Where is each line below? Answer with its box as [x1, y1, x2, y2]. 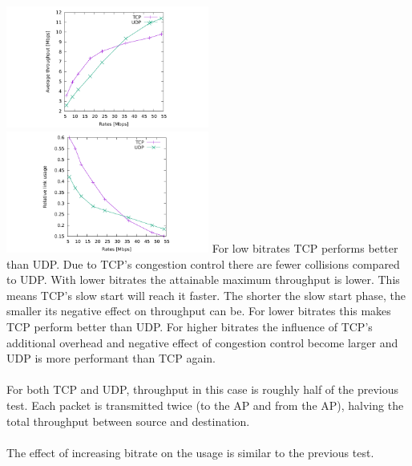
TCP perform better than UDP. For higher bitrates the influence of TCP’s [6, 318, 373, 334]
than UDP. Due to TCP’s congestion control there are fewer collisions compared [6, 255, 400, 272]
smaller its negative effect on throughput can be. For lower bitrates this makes [6, 302, 391, 319]
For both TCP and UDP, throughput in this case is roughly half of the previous [6, 381, 398, 398]
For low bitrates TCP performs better [212, 239, 398, 256]
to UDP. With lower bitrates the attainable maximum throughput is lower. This [6, 271, 400, 288]
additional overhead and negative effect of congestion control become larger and [6, 334, 398, 351]
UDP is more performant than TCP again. [6, 350, 216, 367]
